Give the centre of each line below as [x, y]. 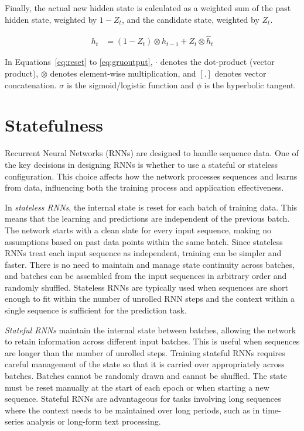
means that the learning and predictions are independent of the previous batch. [147, 218]
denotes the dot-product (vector [217, 62]
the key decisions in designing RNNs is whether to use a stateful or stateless [141, 164]
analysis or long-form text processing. [94, 421]
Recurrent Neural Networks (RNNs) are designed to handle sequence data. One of [152, 153]
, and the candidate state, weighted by [190, 19]
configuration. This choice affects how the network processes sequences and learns [151, 176]
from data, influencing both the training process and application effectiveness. [144, 187]
